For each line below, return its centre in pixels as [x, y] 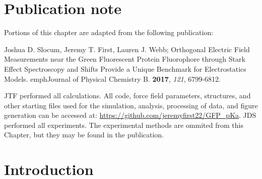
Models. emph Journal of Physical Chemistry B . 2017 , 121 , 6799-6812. [112, 78]
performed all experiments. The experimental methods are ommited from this [124, 125]
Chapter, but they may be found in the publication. [84, 135]
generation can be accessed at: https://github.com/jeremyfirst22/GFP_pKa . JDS [130, 115]
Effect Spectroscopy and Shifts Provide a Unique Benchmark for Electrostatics [125, 68]
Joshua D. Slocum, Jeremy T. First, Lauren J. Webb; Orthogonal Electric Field [127, 49]
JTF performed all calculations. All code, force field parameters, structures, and [127, 96]
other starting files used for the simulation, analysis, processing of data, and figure [131, 105]
